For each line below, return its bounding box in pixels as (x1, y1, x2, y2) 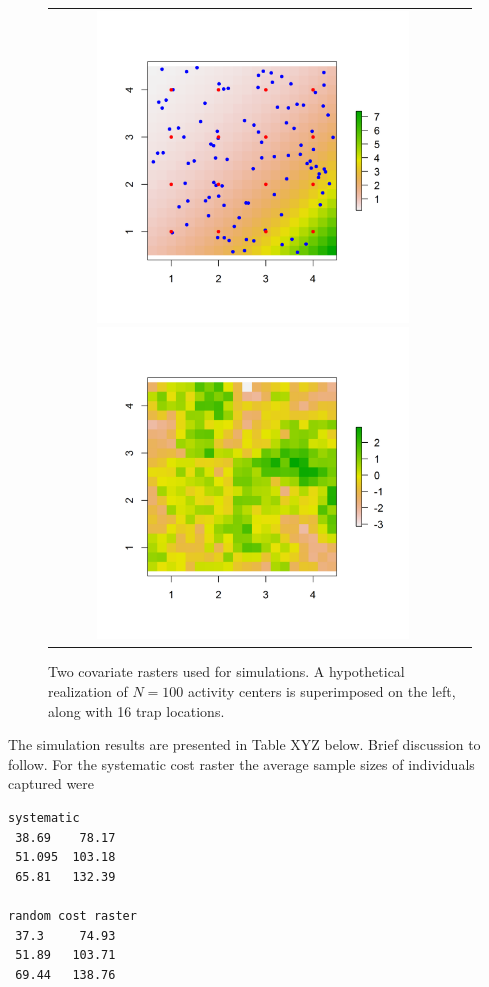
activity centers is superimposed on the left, (188, 681, 456, 702)
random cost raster (8, 908, 137, 923)
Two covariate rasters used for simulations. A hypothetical (48, 661, 405, 682)
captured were (8, 773, 95, 794)
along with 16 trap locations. (48, 700, 225, 721)
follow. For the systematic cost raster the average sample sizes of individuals (8, 753, 475, 774)
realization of (48, 681, 128, 702)
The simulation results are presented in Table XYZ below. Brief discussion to (8, 734, 481, 755)
